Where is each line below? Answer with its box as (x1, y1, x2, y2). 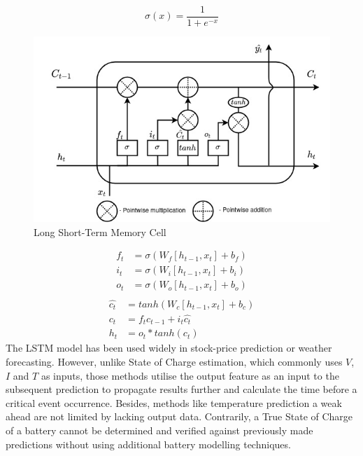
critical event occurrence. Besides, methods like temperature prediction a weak (6, 395, 342, 410)
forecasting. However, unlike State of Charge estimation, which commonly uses (6, 354, 343, 369)
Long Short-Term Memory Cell (34, 224, 166, 239)
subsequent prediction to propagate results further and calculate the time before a (6, 382, 357, 396)
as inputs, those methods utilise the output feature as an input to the (41, 368, 339, 382)
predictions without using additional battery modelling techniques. (6, 436, 291, 451)
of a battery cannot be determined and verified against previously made (6, 423, 313, 437)
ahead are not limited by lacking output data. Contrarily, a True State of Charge (6, 409, 353, 424)
